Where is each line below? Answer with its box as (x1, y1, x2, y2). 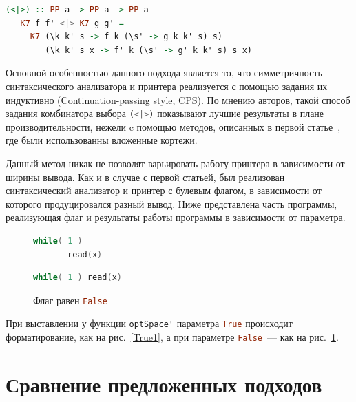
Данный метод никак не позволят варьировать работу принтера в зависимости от (6, 156, 345, 170)
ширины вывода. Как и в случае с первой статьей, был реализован (6, 169, 285, 184)
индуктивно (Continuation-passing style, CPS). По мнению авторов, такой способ (6, 92, 350, 107)
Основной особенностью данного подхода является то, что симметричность (6, 65, 322, 80)
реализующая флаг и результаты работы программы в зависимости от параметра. (6, 210, 346, 224)
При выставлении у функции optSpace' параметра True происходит (6, 316, 293, 330)
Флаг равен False (33, 293, 107, 307)
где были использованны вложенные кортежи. (6, 133, 198, 147)
